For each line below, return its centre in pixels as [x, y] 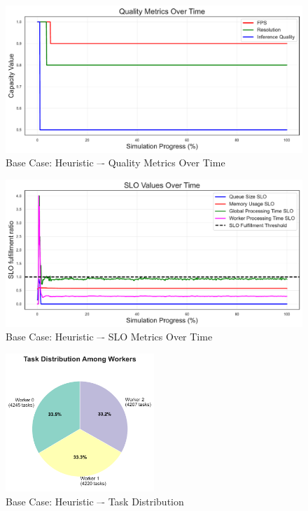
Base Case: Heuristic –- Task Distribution [95, 501]
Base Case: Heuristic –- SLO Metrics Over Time [109, 337]
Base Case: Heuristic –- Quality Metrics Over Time [115, 163]
